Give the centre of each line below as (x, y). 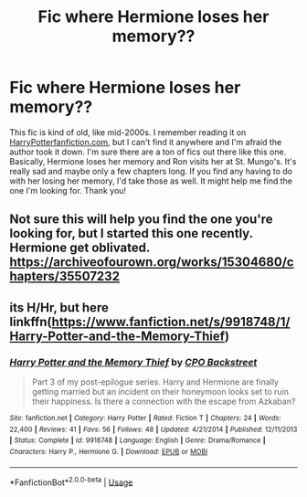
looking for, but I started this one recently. (131, 233)
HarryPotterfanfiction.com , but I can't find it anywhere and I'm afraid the (146, 142)
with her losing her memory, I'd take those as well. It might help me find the (151, 181)
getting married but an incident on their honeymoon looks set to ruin (160, 392)
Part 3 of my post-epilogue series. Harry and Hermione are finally (155, 382)
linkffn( (31, 322)
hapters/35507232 (65, 276)
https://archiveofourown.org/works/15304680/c (152, 262)
